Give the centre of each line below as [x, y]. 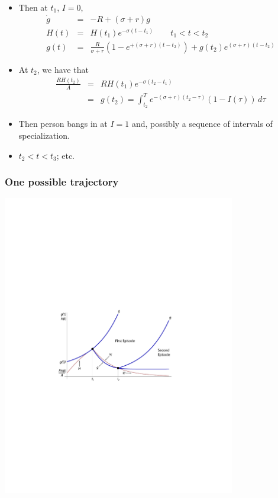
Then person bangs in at [63, 124]
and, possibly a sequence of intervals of [202, 124]
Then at [33, 7]
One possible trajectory [62, 182]
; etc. [65, 155]
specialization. [44, 135]
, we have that [63, 69]
